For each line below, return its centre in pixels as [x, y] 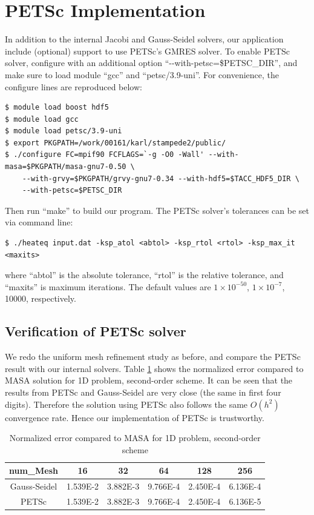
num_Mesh [34, 470]
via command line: [39, 222]
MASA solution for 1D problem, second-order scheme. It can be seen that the [149, 380]
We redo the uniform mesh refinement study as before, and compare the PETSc [153, 357]
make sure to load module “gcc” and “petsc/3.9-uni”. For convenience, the [142, 74]
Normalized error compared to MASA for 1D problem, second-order [135, 438]
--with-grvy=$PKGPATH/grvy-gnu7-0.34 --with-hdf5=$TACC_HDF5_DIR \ [161, 178]
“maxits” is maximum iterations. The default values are [108, 286]
